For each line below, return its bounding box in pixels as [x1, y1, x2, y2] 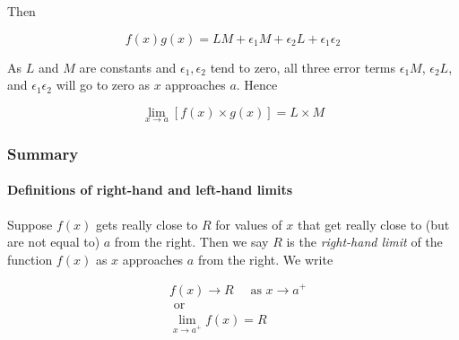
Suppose [7, 214, 53, 233]
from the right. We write [197, 249, 333, 268]
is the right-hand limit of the [286, 232, 443, 251]
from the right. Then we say [114, 232, 269, 251]
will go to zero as [56, 75, 150, 94]
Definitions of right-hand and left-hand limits [7, 180, 293, 199]
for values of [215, 214, 282, 233]
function [7, 249, 53, 268]
